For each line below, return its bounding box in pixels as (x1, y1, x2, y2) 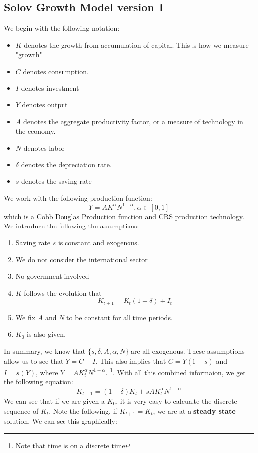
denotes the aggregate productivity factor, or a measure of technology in (23, 116, 243, 126)
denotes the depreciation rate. (21, 159, 112, 169)
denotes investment (21, 82, 79, 93)
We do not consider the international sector (15, 254, 148, 264)
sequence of (4, 405, 39, 416)
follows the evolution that (24, 287, 102, 298)
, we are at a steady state (153, 405, 236, 416)
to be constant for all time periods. (66, 312, 173, 322)
